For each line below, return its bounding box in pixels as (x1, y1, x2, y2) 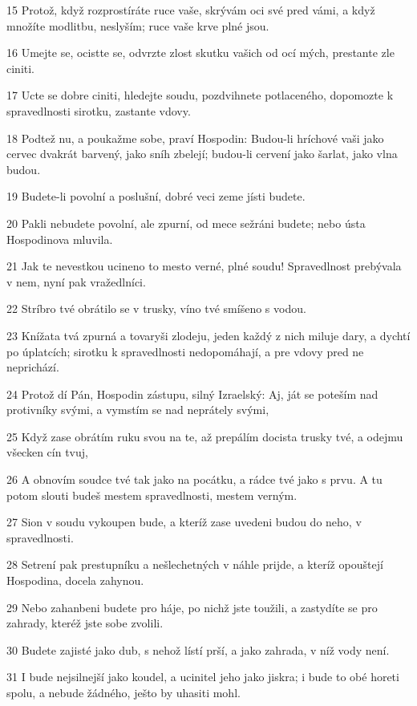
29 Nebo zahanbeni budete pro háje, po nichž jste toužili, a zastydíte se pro (6, 598, 378, 615)
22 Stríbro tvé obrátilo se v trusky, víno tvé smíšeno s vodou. (6, 300, 306, 317)
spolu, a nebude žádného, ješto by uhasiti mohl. (6, 684, 241, 700)
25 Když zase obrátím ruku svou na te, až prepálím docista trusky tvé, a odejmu (6, 428, 403, 444)
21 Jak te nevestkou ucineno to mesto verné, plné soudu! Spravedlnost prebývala (6, 258, 402, 274)
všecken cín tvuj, (6, 444, 88, 461)
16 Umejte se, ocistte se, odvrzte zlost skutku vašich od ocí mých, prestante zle (6, 44, 395, 61)
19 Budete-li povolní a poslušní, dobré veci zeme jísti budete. (6, 188, 306, 205)
